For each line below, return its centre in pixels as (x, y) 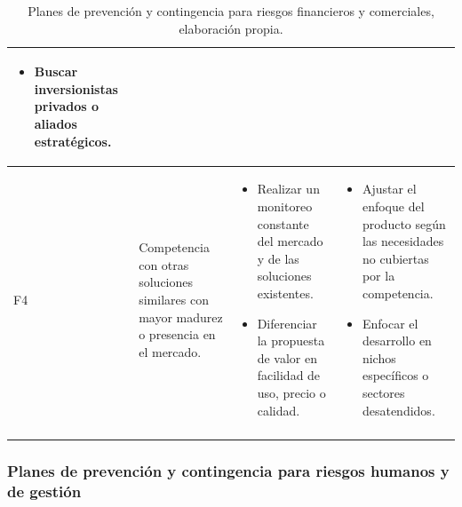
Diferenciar (287, 323)
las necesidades (403, 241)
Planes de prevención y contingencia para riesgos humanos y (228, 470)
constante (283, 223)
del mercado (290, 241)
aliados (56, 123)
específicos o (395, 375)
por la (378, 276)
